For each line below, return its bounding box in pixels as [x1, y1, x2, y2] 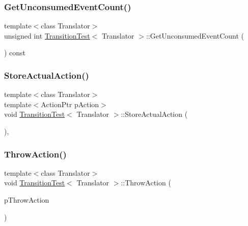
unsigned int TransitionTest [4, 30, 90, 41]
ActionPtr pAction [41, 99, 99, 109]
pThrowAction [4, 195, 49, 205]
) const [4, 47, 26, 58]
